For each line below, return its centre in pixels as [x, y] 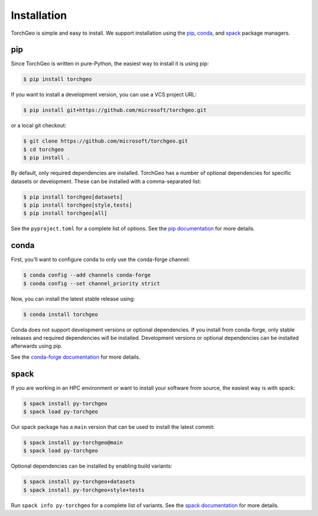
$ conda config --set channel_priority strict [92, 283]
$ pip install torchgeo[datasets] [73, 197]
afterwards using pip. [37, 346]
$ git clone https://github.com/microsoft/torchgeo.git [106, 141]
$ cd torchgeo [44, 149]
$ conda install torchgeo [61, 314]
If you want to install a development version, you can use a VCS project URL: [104, 95]
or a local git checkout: [39, 125]
